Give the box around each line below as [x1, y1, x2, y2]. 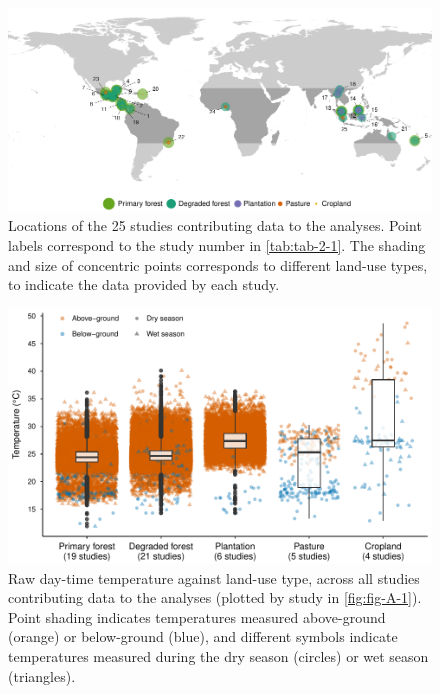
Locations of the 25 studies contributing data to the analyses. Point [8, 215, 422, 236]
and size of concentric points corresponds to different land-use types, [8, 254, 428, 275]
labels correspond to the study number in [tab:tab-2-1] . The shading [8, 234, 426, 255]
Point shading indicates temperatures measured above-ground [8, 606, 386, 627]
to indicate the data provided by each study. [8, 274, 280, 295]
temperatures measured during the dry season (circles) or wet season [8, 645, 429, 666]
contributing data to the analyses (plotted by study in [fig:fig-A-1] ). [8, 587, 422, 608]
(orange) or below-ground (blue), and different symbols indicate [8, 626, 398, 647]
